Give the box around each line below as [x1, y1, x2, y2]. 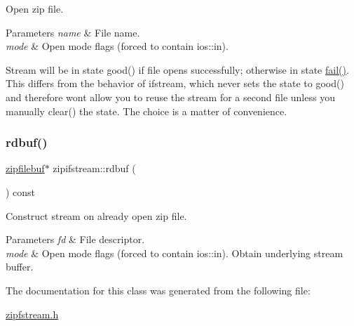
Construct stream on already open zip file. [6, 208, 187, 223]
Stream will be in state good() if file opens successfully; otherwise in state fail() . [6, 62, 349, 77]
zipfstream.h [6, 306, 59, 321]
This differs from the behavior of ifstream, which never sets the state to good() [6, 76, 344, 91]
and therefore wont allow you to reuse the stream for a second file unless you [6, 89, 335, 104]
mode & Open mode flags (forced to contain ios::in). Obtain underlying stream [6, 245, 343, 260]
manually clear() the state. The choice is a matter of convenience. [6, 103, 287, 118]
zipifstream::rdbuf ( [53, 161, 136, 176]
